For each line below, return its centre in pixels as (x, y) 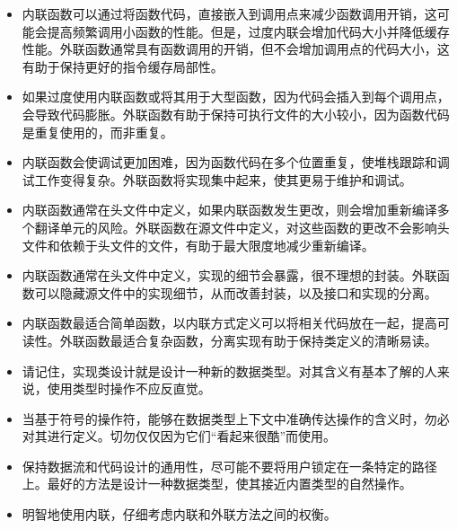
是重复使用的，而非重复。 (97, 132)
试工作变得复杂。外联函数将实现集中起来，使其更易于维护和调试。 (217, 179)
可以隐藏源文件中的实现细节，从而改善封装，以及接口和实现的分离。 (236, 292)
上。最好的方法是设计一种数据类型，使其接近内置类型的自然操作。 (217, 484)
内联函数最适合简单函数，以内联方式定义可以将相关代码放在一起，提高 (229, 323)
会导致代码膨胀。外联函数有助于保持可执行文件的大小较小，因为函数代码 (236, 114)
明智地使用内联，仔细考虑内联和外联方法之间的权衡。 (179, 514)
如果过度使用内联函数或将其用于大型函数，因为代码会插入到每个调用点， (236, 97)
